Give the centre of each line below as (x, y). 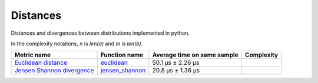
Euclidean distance (41, 63)
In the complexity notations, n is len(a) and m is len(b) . (77, 44)
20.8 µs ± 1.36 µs (176, 71)
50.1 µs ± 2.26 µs (176, 63)
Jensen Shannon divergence (54, 71)
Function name (122, 55)
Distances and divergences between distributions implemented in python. (100, 33)
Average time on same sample (195, 55)
